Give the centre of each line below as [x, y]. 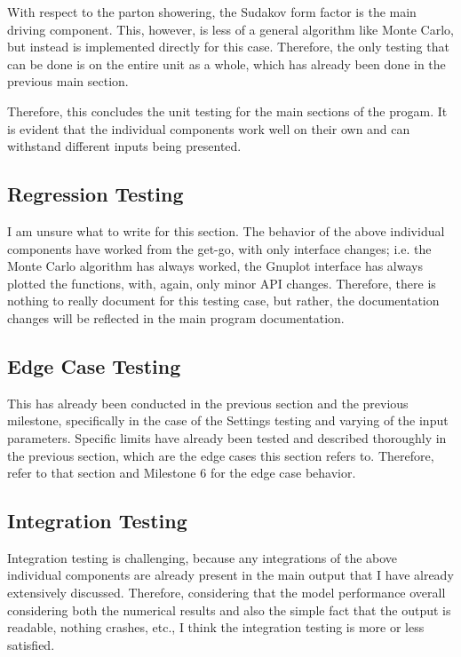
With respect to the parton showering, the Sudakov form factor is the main [212, 12]
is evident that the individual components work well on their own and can [209, 128]
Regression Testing [95, 194]
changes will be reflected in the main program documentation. [176, 317]
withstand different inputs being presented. [124, 146]
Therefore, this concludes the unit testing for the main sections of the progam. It [227, 111]
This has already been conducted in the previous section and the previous [208, 403]
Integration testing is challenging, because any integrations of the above [203, 557]
